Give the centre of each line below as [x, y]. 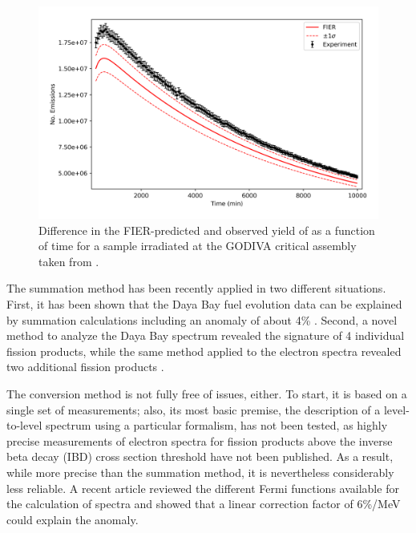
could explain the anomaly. [73, 519]
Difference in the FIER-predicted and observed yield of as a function [207, 230]
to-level [24, 425]
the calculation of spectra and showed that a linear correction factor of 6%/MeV [204, 504]
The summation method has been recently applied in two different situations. [196, 288]
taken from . [69, 261]
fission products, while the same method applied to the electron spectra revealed [204, 351]
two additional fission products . [85, 367]
